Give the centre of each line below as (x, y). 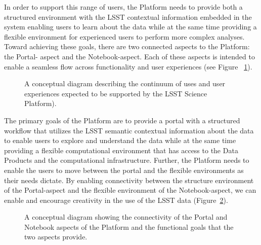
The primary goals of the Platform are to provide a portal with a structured (122, 120)
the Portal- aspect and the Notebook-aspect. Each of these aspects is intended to (129, 56)
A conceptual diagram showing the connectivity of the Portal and (126, 217)
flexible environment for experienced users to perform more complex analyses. (124, 36)
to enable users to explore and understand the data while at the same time (120, 140)
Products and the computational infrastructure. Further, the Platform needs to (127, 160)
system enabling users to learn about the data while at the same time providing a (130, 27)
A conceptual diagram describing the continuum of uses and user (125, 83)
